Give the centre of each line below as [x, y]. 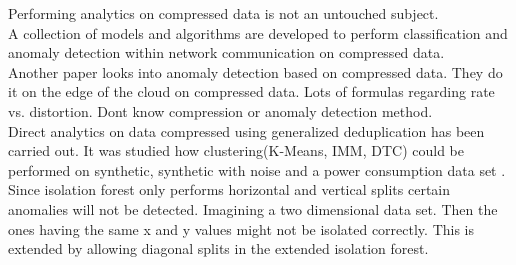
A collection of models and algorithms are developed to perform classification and [258, 32]
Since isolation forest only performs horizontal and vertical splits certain [229, 189]
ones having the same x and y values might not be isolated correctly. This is [241, 228]
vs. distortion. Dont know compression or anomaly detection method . [220, 110]
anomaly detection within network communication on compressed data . [226, 52]
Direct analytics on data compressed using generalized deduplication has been [246, 130]
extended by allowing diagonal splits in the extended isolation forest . [218, 248]
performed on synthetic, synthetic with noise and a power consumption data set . [257, 169]
